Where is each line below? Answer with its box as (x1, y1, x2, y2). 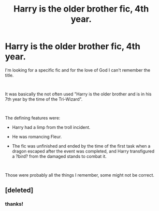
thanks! (5, 201, 24, 208)
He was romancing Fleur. (12, 134, 62, 139)
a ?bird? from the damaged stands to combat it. (12, 153, 107, 159)
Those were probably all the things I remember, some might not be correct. (5, 172, 155, 178)
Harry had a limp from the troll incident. (12, 124, 91, 130)
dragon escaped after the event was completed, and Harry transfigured (12, 148, 155, 154)
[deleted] (5, 186, 34, 195)
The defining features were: (5, 115, 60, 121)
